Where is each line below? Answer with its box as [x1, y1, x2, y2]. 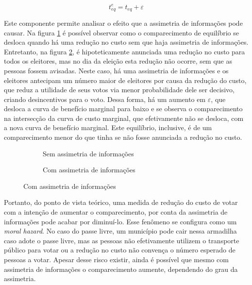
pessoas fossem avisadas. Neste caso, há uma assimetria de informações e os [4, 65, 229, 75]
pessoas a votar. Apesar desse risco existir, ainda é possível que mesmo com [4, 254, 229, 265]
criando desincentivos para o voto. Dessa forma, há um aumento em [4, 94, 206, 104]
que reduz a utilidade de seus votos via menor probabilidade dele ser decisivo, [4, 84, 235, 95]
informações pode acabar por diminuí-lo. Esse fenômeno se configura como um [4, 216, 237, 226]
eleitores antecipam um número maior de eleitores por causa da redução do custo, [4, 75, 247, 85]
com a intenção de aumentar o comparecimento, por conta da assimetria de [4, 207, 228, 217]
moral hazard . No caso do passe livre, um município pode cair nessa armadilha [4, 226, 237, 236]
